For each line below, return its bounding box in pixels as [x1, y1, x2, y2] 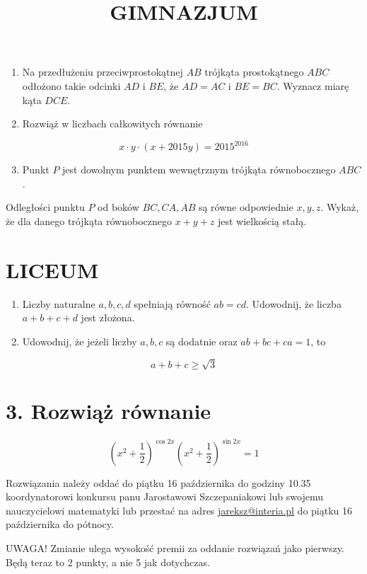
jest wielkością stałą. [217, 214, 307, 229]
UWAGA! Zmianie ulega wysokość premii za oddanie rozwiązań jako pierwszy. [6, 541, 344, 556]
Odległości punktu [6, 200, 85, 214]
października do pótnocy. [6, 517, 114, 532]
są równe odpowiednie [198, 200, 293, 214]
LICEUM [6, 255, 99, 284]
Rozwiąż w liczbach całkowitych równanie [22, 116, 203, 131]
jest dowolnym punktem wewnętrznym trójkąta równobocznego [62, 162, 336, 177]
